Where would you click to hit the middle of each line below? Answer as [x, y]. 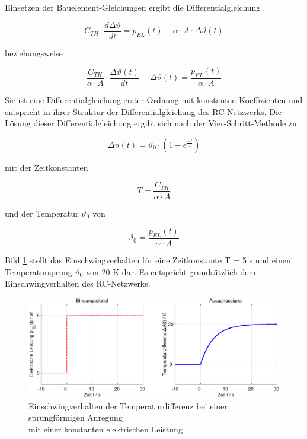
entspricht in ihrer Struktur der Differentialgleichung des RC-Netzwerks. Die [143, 111]
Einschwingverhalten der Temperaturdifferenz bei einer [128, 405]
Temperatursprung [39, 271]
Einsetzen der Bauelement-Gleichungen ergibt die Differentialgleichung [133, 7]
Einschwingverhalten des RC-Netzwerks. [78, 283]
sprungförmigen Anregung [76, 417]
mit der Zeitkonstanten [47, 167]
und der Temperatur [42, 213]
